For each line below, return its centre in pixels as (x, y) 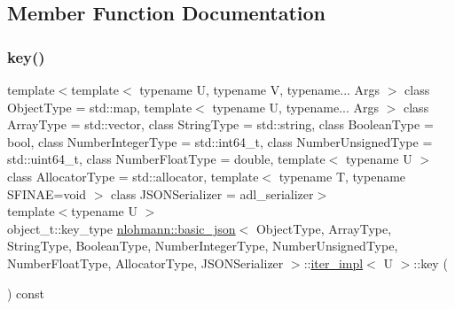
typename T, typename (342, 176)
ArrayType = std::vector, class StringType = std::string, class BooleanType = (220, 124)
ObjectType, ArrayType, (324, 228)
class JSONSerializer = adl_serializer (212, 193)
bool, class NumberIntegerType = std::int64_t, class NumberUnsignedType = (220, 141)
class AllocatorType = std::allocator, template (133, 176)
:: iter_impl (333, 263)
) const (26, 293)
